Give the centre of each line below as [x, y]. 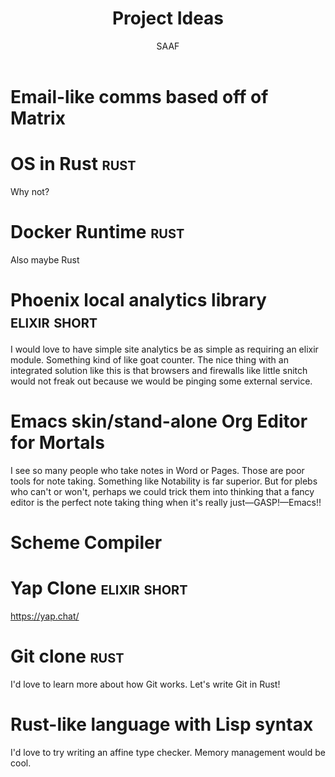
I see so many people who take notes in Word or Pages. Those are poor [157, 470]
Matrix [38, 118]
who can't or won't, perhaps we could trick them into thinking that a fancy [162, 491]
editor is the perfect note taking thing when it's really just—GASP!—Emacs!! [166, 502]
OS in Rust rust [73, 164]
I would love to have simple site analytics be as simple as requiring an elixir [164, 349]
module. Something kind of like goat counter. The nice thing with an [149, 359]
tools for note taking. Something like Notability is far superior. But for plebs [164, 481]
